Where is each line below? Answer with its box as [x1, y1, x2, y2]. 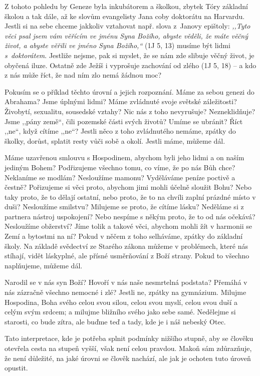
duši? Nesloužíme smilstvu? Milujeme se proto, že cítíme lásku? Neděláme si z [5, 201, 244, 212]
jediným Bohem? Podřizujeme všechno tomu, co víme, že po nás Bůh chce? [5, 162, 235, 172]
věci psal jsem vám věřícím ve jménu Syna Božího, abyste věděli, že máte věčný [5, 30, 248, 41]
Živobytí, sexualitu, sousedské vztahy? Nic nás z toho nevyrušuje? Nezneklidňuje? [5, 106, 255, 116]
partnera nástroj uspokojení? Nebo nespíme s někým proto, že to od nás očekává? [5, 211, 255, 221]
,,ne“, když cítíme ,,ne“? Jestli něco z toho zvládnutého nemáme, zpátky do [5, 126, 236, 136]
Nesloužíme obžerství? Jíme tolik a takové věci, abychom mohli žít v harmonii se [5, 221, 252, 231]
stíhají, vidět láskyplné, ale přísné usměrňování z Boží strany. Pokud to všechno [5, 250, 249, 261]
